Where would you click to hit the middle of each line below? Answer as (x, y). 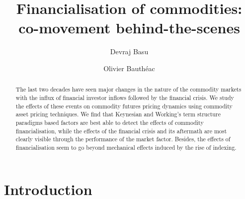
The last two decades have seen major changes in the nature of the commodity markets (128, 89)
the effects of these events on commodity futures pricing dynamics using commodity (124, 106)
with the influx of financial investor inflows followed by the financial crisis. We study (125, 97)
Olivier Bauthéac (129, 68)
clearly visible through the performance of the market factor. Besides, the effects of (123, 139)
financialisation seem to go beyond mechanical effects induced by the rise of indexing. (126, 147)
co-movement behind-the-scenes (129, 28)
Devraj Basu (129, 51)
